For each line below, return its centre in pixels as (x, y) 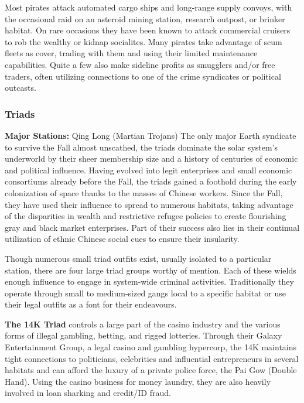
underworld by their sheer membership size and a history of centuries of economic (151, 158)
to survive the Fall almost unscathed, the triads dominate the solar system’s (141, 147)
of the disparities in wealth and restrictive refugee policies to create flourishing (146, 216)
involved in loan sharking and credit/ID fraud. (88, 393)
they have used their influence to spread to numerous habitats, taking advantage (149, 204)
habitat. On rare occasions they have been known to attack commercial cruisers (148, 30)
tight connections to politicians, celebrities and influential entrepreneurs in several (152, 358)
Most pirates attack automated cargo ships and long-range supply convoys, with (148, 7)
